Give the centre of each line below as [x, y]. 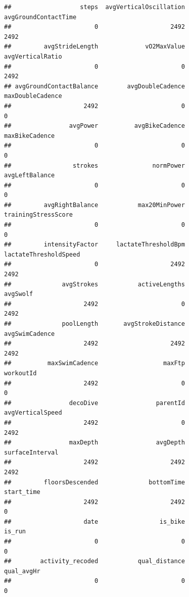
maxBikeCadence [30, 136]
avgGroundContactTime [40, 17]
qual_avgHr [22, 571]
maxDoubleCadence [33, 96]
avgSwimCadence [30, 334]
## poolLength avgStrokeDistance [94, 324]
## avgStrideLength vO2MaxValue [94, 47]
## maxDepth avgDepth [94, 443]
